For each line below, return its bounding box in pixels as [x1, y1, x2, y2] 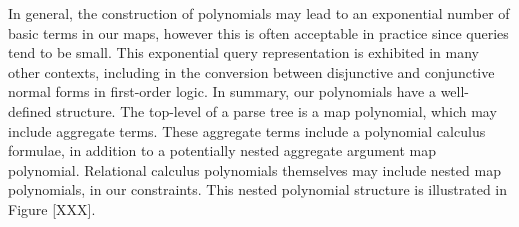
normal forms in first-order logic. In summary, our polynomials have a [8, 81, 436, 102]
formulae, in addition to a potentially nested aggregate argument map [8, 140, 436, 161]
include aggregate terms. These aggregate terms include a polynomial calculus [8, 120, 486, 141]
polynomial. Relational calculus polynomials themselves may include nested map [8, 159, 501, 180]
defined [8, 100, 52, 121]
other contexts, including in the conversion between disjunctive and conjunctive [8, 61, 495, 82]
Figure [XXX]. [8, 198, 96, 219]
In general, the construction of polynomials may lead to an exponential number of [8, 3, 510, 23]
